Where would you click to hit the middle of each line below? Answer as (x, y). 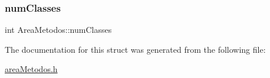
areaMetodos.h (31, 69)
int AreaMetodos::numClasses (58, 30)
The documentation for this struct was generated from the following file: (135, 49)
